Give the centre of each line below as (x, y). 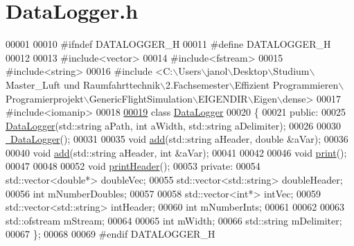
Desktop (250, 71)
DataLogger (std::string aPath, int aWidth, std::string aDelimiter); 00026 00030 (173, 125)
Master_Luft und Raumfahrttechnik (83, 84)
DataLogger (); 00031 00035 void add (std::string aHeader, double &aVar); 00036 (179, 139)
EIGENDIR (223, 98)
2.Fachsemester (197, 84)
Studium (291, 71)
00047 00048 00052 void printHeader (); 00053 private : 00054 (133, 166)
